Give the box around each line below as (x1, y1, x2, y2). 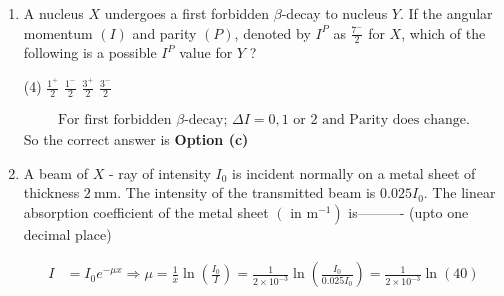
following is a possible (23, 42, 157, 63)
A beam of (23, 162, 88, 183)
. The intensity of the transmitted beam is (117, 182, 376, 203)
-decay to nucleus (281, 3, 388, 23)
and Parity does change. (322, 112, 470, 127)
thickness (23, 182, 80, 203)
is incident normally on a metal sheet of (232, 162, 476, 183)
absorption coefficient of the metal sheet (23, 201, 269, 222)
